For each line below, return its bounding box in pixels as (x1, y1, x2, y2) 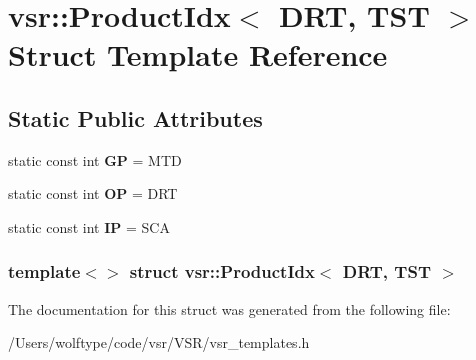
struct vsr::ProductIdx (129, 259, 315, 284)
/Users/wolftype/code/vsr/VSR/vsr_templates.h (8, 332, 310, 353)
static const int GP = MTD (8, 149, 182, 170)
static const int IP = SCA (8, 216, 170, 237)
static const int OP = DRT (8, 183, 178, 204)
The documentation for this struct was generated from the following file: (8, 298, 451, 319)
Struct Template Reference (8, 34, 388, 75)
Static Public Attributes (8, 102, 263, 133)
